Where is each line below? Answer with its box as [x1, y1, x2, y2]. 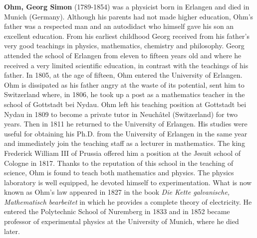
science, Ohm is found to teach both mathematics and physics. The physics [4, 167, 234, 178]
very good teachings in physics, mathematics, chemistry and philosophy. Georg [4, 40, 245, 51]
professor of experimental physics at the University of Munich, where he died [4, 216, 239, 227]
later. [4, 226, 20, 236]
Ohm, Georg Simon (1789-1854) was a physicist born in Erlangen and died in [4, 1, 250, 11]
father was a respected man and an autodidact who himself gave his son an [4, 21, 234, 31]
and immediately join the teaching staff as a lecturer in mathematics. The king [4, 138, 245, 148]
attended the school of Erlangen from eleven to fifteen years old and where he [4, 50, 242, 60]
